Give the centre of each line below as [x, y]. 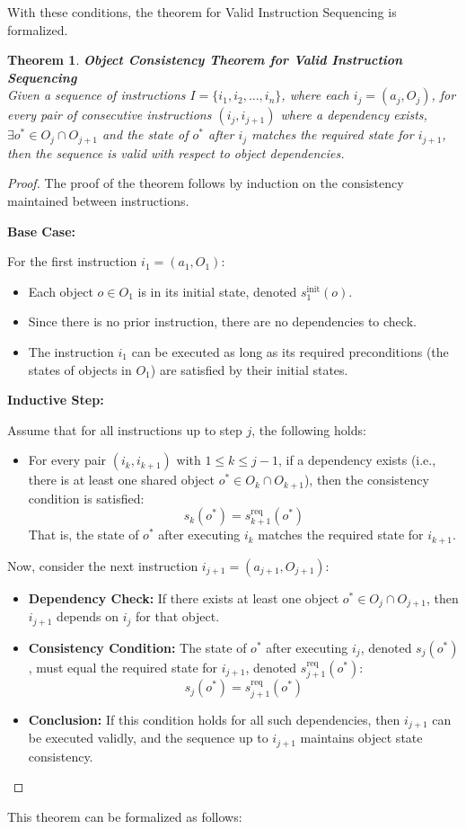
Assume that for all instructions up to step [125, 429]
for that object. [178, 616]
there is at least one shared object [121, 480]
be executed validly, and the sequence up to [148, 738]
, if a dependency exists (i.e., [357, 460]
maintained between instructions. [98, 201]
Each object [61, 291]
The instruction [71, 351]
